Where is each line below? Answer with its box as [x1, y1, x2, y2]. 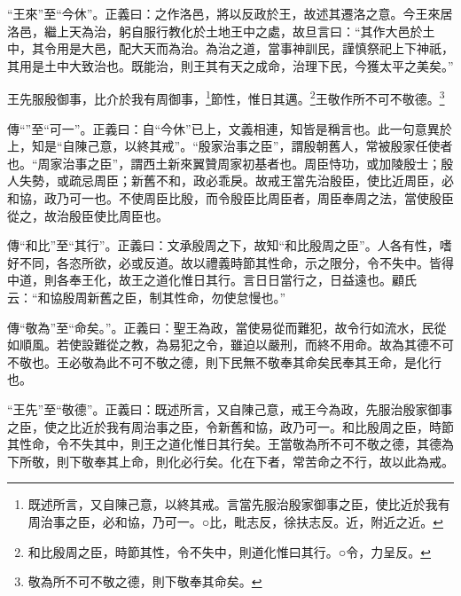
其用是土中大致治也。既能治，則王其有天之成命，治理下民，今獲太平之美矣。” [7, 56, 454, 74]
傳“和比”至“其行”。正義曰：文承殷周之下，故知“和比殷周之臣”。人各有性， [7, 236, 440, 255]
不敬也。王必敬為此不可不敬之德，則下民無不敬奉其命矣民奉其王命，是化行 [7, 352, 441, 371]
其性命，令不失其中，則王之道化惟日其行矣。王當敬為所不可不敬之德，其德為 [7, 435, 454, 453]
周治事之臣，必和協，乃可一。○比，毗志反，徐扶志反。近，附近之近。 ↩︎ [27, 512, 443, 530]
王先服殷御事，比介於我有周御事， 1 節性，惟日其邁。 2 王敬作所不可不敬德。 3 [7, 87, 445, 108]
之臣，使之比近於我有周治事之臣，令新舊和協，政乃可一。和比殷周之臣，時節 [7, 417, 454, 435]
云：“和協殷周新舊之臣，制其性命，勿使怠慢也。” [7, 287, 286, 306]
